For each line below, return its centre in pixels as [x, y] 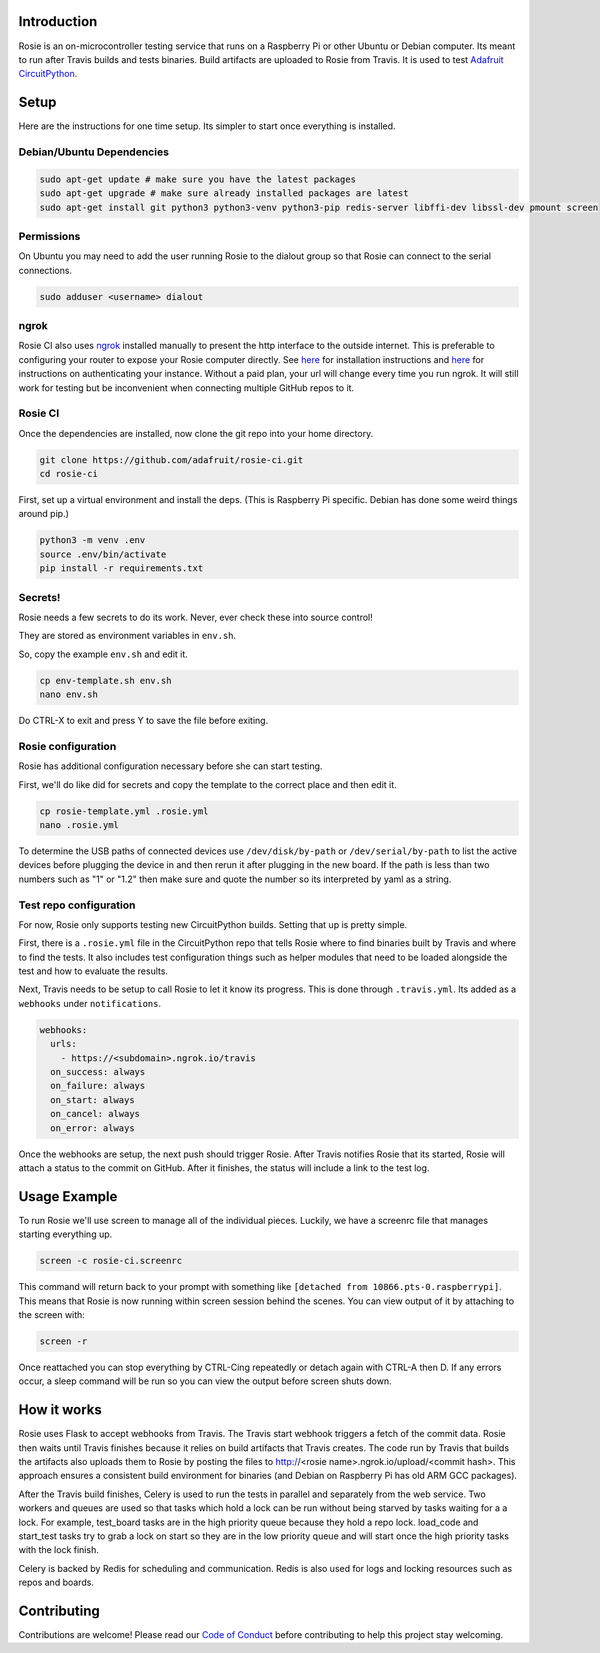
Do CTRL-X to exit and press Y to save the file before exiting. [143, 721]
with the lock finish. [58, 1550]
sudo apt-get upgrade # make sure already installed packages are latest [224, 193]
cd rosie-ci [69, 474]
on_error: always [92, 1128]
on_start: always [92, 1099]
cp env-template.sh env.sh [105, 680]
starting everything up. [65, 1234]
